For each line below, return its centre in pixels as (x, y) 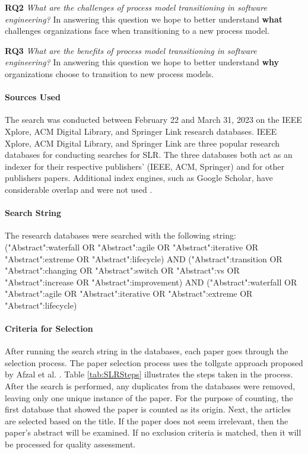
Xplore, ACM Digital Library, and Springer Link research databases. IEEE (141, 131)
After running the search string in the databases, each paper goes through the (147, 351)
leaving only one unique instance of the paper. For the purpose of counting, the (149, 397)
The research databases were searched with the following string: (120, 235)
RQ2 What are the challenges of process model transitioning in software (136, 7)
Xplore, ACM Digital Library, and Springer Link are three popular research (142, 143)
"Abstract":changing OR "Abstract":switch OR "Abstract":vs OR (122, 270)
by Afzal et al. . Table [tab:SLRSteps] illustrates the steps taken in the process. (149, 374)
